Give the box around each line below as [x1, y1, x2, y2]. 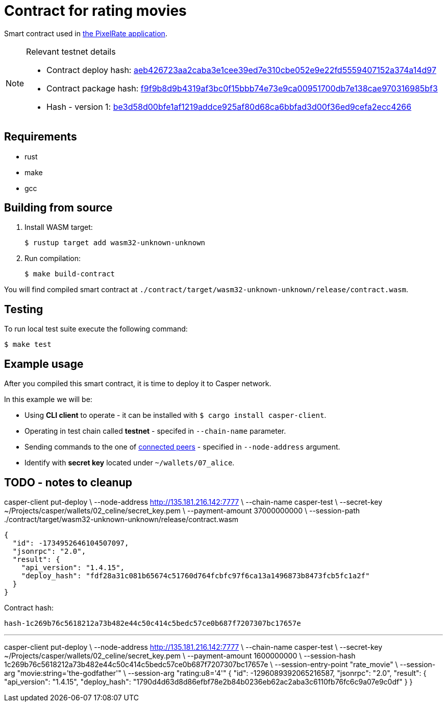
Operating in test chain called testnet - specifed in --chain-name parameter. [24, 427, 286, 436]
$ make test [4, 340, 52, 349]
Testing [4, 302, 43, 316]
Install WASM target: [24, 223, 93, 232]
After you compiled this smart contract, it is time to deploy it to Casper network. [4, 379, 271, 388]
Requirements [4, 130, 77, 144]
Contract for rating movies [4, 2, 187, 19]
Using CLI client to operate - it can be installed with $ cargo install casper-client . [24, 411, 327, 420]
